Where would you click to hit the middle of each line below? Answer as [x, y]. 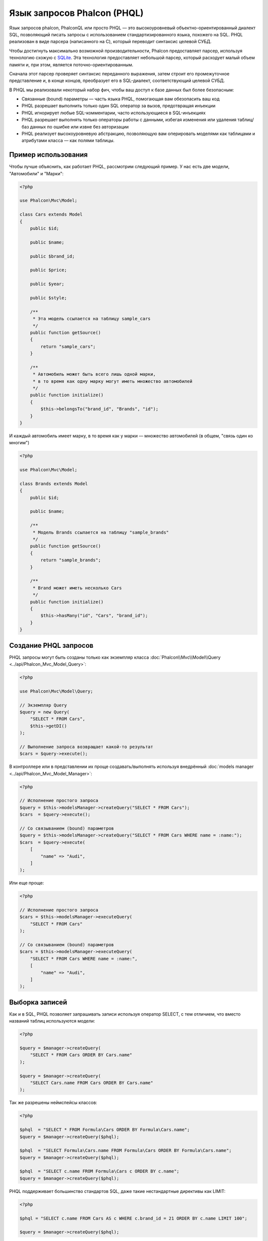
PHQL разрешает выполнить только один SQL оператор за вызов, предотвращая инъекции [119, 106]
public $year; [47, 284]
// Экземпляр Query [43, 705]
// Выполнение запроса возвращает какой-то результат [86, 747]
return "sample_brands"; [71, 560]
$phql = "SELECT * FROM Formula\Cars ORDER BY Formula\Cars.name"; [105, 1130]
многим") [19, 443]
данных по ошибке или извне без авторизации [79, 127]
